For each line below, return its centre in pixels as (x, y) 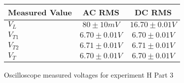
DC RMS (153, 12)
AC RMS (101, 12)
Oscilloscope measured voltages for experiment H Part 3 (89, 74)
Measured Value (40, 12)
